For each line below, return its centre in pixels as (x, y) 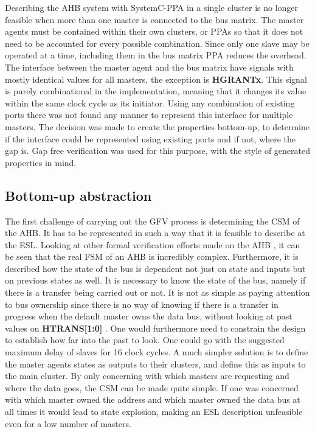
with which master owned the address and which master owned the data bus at (153, 399)
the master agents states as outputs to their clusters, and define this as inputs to (155, 364)
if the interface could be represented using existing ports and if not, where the (151, 138)
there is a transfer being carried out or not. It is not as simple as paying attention (157, 292)
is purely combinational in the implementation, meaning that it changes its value (156, 91)
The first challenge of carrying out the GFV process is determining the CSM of (152, 221)
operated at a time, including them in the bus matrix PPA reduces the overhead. (156, 55)
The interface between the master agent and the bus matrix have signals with (149, 67)
